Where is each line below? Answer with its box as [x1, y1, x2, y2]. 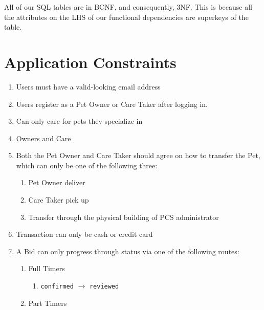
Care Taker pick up [28, 194, 89, 205]
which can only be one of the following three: [16, 160, 158, 170]
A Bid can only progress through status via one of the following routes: [16, 246, 239, 256]
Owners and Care [16, 132, 71, 143]
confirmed [40, 283, 74, 291]
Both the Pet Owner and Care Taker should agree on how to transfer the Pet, [16, 150, 260, 161]
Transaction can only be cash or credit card [16, 229, 153, 239]
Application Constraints [4, 51, 177, 72]
